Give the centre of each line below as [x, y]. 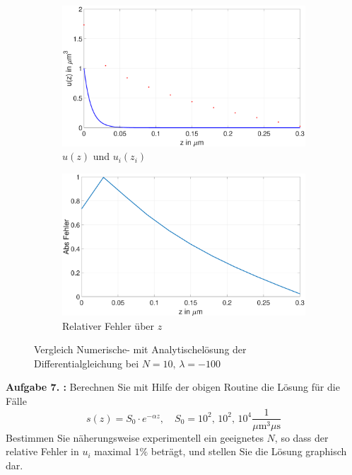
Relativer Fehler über [108, 325]
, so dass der [301, 437]
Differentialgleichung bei [87, 363]
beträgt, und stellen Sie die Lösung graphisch [249, 451]
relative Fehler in [42, 451]
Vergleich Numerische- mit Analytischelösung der [140, 349]
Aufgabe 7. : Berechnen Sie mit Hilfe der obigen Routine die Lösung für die [173, 387]
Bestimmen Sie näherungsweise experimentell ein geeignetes [135, 437]
